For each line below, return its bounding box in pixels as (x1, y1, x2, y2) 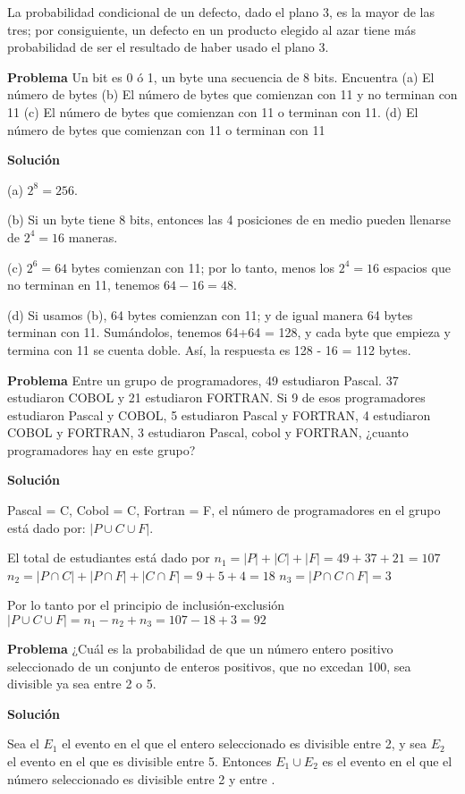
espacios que (383, 258, 451, 276)
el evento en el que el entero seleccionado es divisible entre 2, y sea (62, 734, 427, 753)
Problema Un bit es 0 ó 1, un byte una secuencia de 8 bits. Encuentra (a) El (7, 67, 435, 86)
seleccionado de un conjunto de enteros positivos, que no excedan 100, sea (7, 656, 411, 675)
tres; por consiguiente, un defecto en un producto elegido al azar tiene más (7, 20, 416, 38)
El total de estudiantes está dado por (7, 548, 210, 567)
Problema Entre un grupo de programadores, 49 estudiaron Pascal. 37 (7, 370, 399, 389)
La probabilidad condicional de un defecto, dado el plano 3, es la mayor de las (7, 3, 435, 21)
